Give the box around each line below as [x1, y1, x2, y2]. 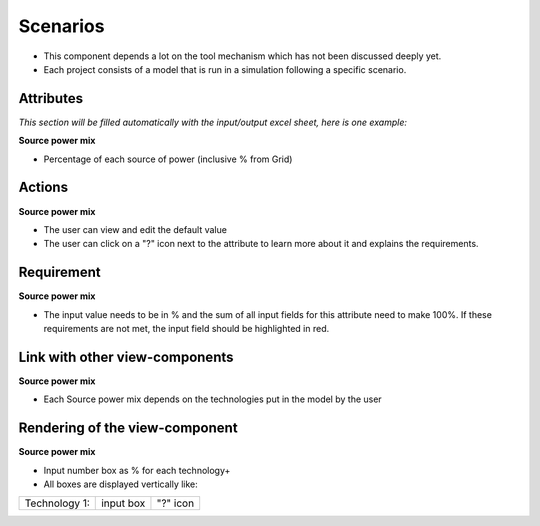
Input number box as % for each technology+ [43, 464, 231, 476]
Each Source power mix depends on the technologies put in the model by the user [43, 393, 382, 405]
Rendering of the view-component [18, 420, 239, 437]
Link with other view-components [18, 348, 234, 365]
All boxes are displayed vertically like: [43, 478, 199, 490]
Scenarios [18, 15, 105, 37]
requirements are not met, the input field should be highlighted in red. [43, 323, 330, 334]
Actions [18, 179, 69, 196]
